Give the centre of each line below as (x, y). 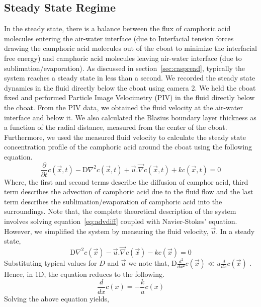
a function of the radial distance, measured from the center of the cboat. (116, 127)
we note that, (149, 263)
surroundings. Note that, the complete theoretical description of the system (120, 211)
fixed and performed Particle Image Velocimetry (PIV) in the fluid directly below (129, 97)
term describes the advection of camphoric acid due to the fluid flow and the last (129, 191)
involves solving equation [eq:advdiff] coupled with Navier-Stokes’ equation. (121, 221)
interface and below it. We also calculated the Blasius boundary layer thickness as (130, 117)
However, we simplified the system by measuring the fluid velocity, (106, 231)
